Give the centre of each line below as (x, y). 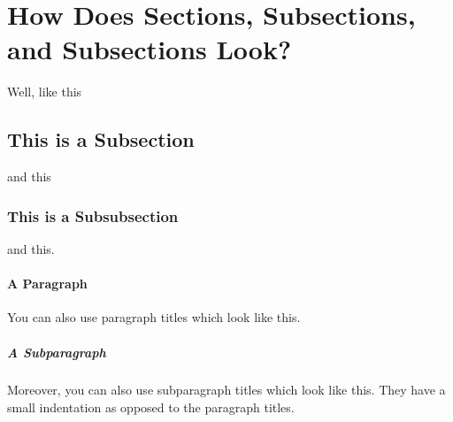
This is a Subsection (101, 139)
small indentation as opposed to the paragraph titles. (151, 407)
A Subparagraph (57, 352)
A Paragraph (47, 284)
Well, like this (45, 92)
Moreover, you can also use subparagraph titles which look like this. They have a (226, 390)
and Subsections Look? (150, 49)
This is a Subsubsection (93, 215)
